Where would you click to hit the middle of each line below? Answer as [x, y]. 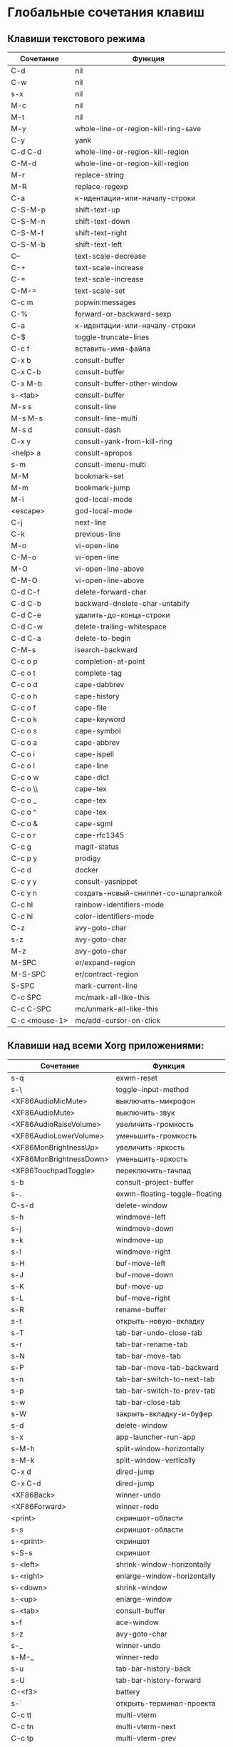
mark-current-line [106, 986]
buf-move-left [141, 1263]
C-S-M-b [29, 244]
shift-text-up [97, 210]
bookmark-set [99, 476]
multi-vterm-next [146, 1726]
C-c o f [24, 708]
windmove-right [143, 1252]
